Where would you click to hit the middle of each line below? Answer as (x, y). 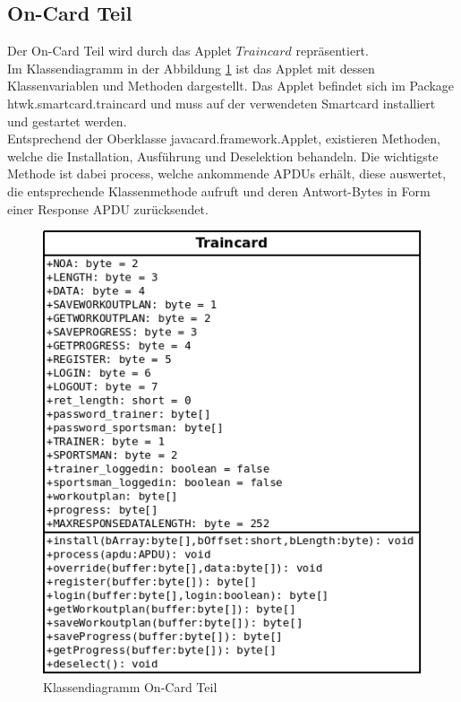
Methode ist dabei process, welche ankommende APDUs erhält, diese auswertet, (227, 173)
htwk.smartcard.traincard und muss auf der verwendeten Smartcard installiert (222, 103)
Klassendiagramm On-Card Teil (130, 687)
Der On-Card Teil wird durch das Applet (120, 51)
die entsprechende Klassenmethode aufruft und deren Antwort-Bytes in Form (219, 191)
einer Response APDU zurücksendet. (108, 208)
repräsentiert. (332, 51)
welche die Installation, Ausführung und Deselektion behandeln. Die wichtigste (223, 156)
